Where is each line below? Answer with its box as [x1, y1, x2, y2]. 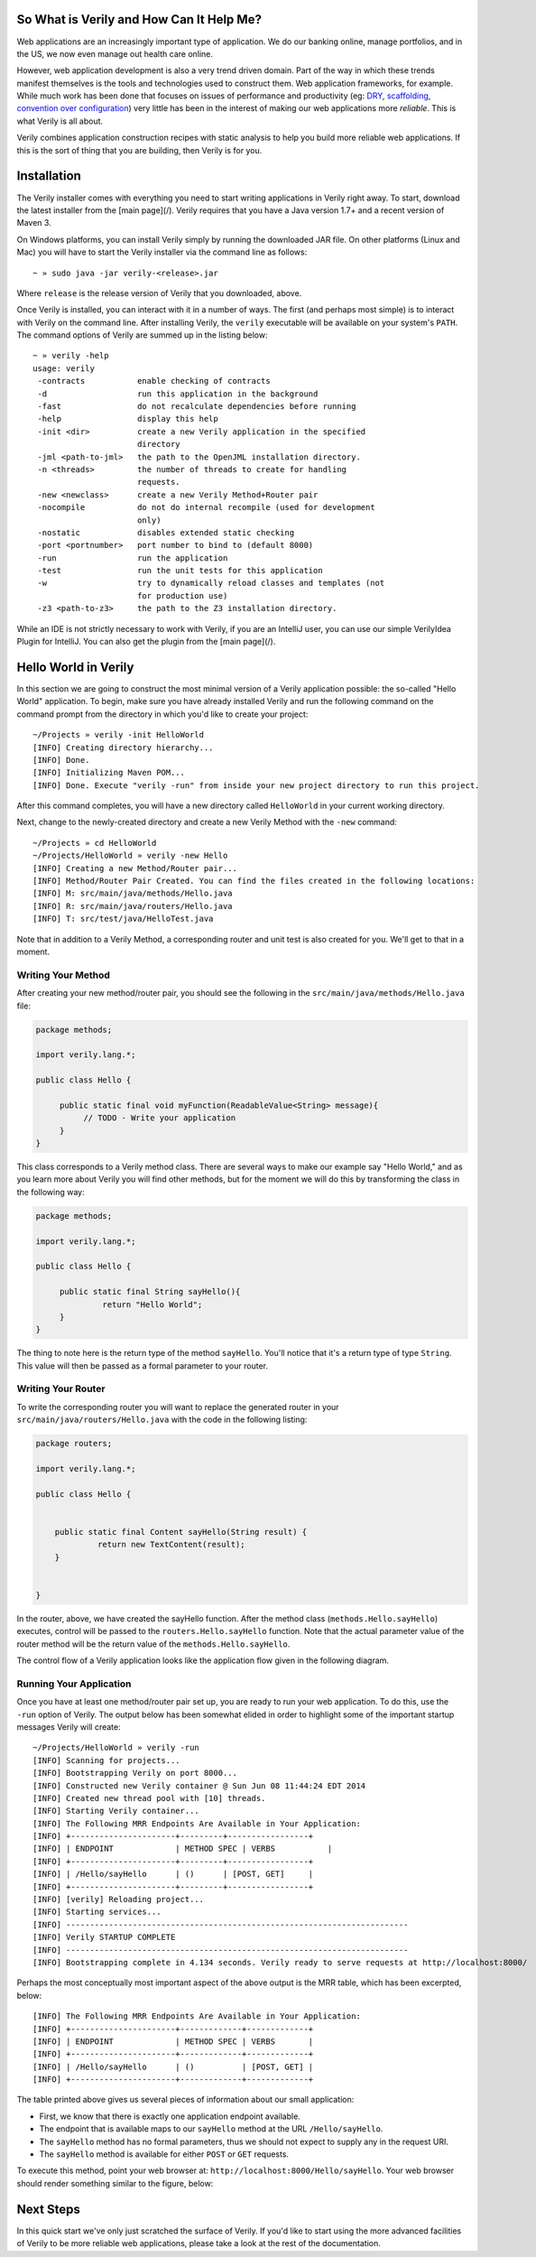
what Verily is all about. [16, 116, 104, 126]
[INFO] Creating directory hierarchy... [32, 742, 214, 753]
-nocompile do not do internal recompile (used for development [37, 502, 375, 513]
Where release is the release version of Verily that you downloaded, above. [16, 287, 302, 298]
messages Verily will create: [16, 1721, 121, 1732]
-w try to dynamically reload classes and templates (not [37, 578, 385, 589]
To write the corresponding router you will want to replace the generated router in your [16, 1401, 339, 1412]
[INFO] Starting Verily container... [32, 1806, 200, 1816]
